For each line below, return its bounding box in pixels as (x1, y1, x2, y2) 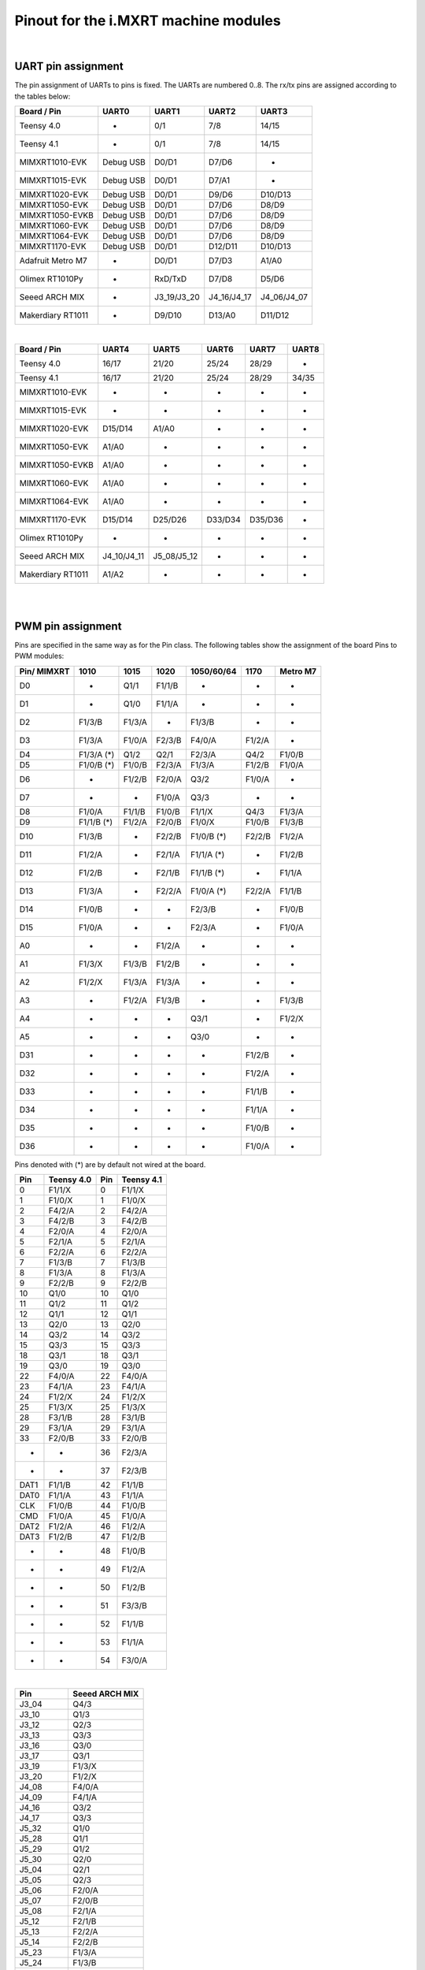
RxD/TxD (153, 273, 187, 284)
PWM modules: (14, 651, 65, 661)
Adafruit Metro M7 (19, 255, 87, 266)
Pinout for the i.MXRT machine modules (14, 12, 281, 29)
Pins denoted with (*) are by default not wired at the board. (14, 1159, 206, 1169)
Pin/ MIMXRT (19, 666, 70, 677)
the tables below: (14, 91, 71, 101)
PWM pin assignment (14, 619, 122, 633)
